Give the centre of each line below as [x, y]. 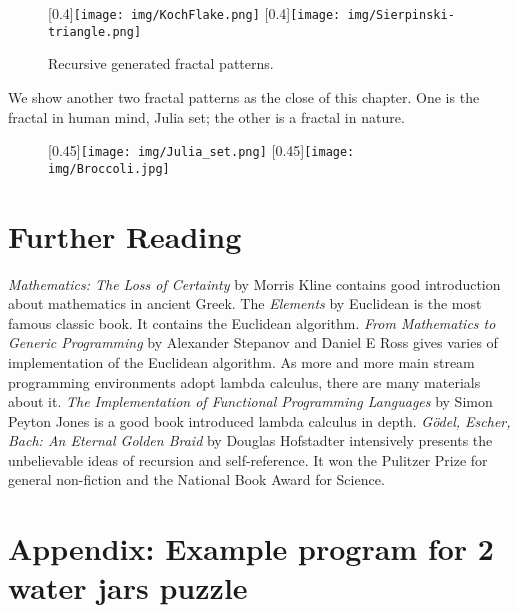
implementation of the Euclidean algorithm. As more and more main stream [241, 361]
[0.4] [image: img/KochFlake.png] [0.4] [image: [194, 13]
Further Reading [125, 235]
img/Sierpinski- [401, 15]
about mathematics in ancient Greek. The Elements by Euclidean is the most [245, 303]
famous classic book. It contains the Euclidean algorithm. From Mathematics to [252, 322]
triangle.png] [95, 31]
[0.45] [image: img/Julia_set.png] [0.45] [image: [201, 150]
